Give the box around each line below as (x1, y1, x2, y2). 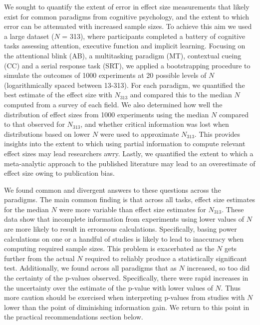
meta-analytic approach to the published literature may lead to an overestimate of (4, 158, 256, 168)
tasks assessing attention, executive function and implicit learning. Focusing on (4, 40, 246, 51)
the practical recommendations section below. (4, 312, 143, 322)
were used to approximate (100, 128, 179, 139)
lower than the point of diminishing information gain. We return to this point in (4, 302, 250, 312)
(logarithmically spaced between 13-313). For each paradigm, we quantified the (4, 79, 245, 90)
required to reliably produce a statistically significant (85, 253, 247, 263)
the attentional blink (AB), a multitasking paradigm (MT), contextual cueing (4, 50, 242, 60)
